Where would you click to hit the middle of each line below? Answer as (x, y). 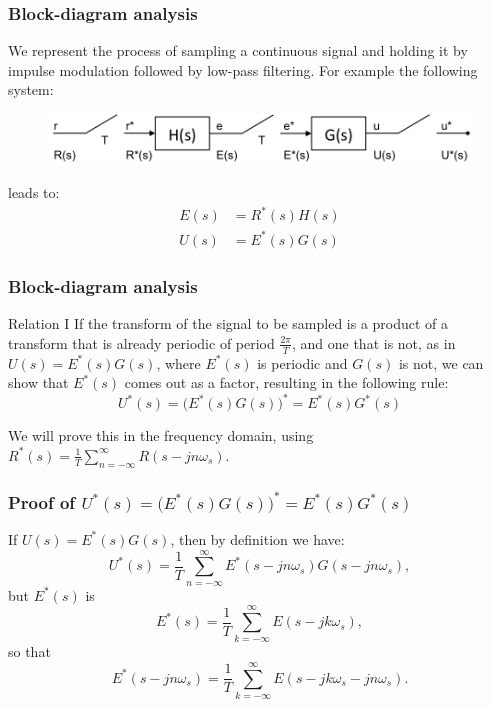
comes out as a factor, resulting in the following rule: (286, 382)
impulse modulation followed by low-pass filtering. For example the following (243, 69)
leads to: (34, 192)
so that (29, 651)
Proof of (42, 501)
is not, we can (441, 362)
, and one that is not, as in (373, 342)
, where (178, 362)
